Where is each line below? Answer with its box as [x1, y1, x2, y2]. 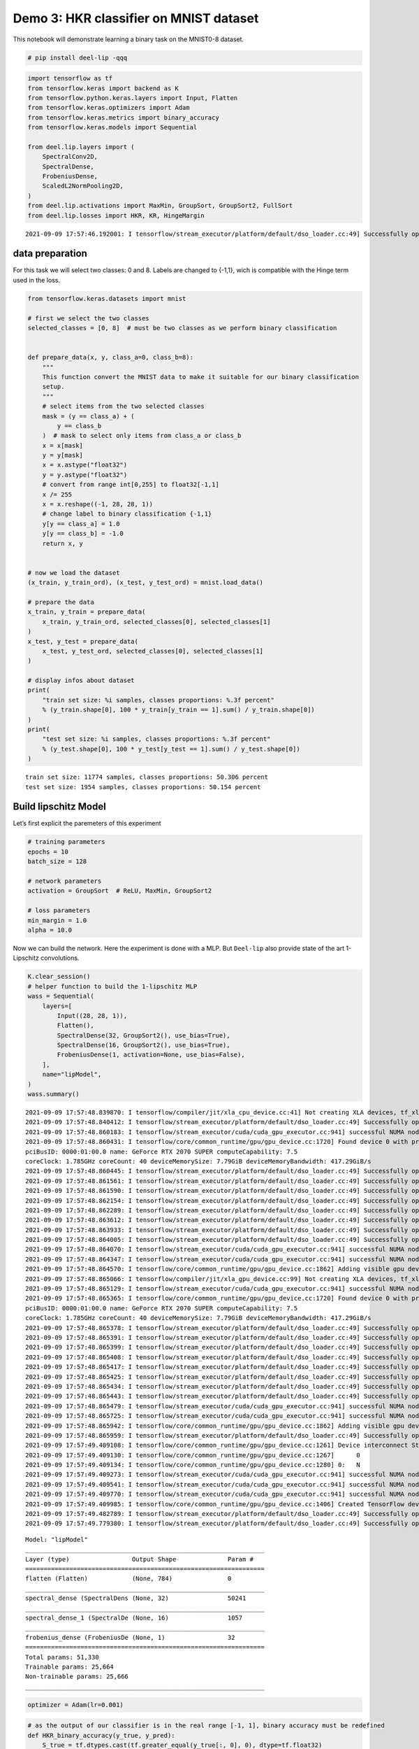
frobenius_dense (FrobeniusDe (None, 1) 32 [25, 1634, 235, 1641]
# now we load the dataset [27, 569, 120, 576]
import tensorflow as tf [27, 74, 113, 83]
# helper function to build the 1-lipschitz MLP [27, 982, 198, 990]
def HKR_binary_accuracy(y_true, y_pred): [27, 1732, 175, 1739]
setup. [42, 383, 65, 391]
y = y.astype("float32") [42, 471, 128, 479]
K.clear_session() [27, 972, 91, 981]
